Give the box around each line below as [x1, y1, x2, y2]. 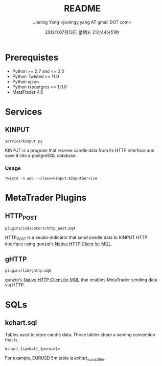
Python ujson [12, 78, 39, 84]
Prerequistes [5, 52, 59, 63]
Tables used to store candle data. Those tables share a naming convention [5, 332, 156, 338]
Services [5, 106, 43, 117]
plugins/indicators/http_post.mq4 [5, 226, 76, 231]
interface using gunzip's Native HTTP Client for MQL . [5, 241, 113, 247]
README [64, 3, 101, 14]
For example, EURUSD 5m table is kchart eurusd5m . [5, 355, 106, 362]
